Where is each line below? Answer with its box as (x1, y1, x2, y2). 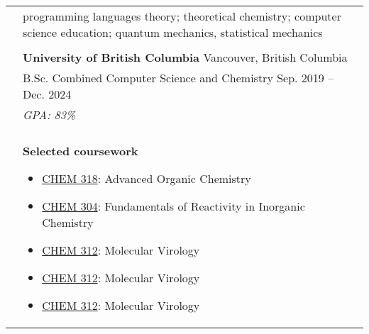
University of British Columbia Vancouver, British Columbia (23, 49, 348, 65)
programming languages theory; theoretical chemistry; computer (23, 8, 341, 24)
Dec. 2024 (23, 86, 72, 102)
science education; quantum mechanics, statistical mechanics (23, 24, 323, 40)
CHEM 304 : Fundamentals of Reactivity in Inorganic (42, 198, 305, 214)
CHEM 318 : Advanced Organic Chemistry (42, 170, 251, 187)
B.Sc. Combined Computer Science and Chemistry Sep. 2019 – (23, 69, 334, 86)
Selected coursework (23, 143, 138, 159)
